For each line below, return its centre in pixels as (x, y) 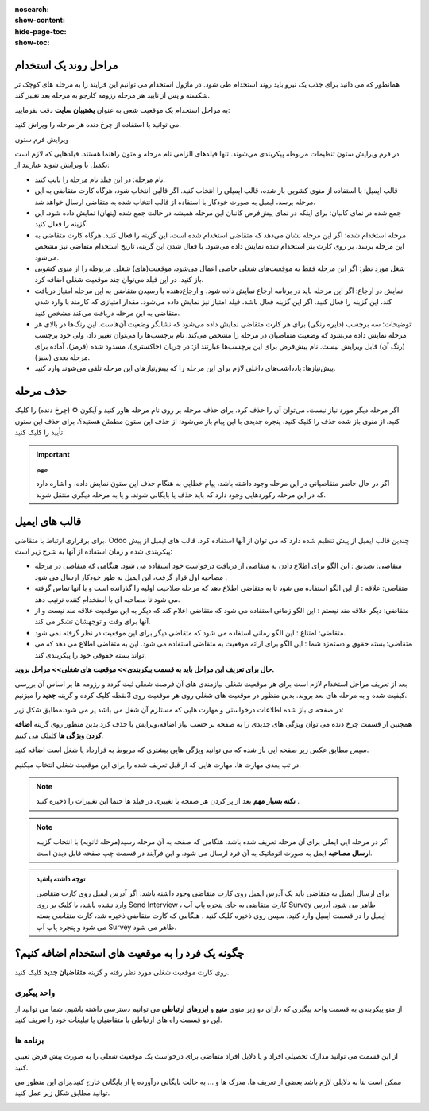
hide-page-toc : (41, 31)
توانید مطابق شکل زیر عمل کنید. (62, 1093)
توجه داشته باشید (61, 878)
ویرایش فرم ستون (42, 139)
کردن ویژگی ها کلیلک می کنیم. (59, 735)
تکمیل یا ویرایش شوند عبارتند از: (62, 165)
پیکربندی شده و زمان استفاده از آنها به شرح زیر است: (93, 551)
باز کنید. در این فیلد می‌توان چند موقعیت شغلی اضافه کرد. (119, 280)
